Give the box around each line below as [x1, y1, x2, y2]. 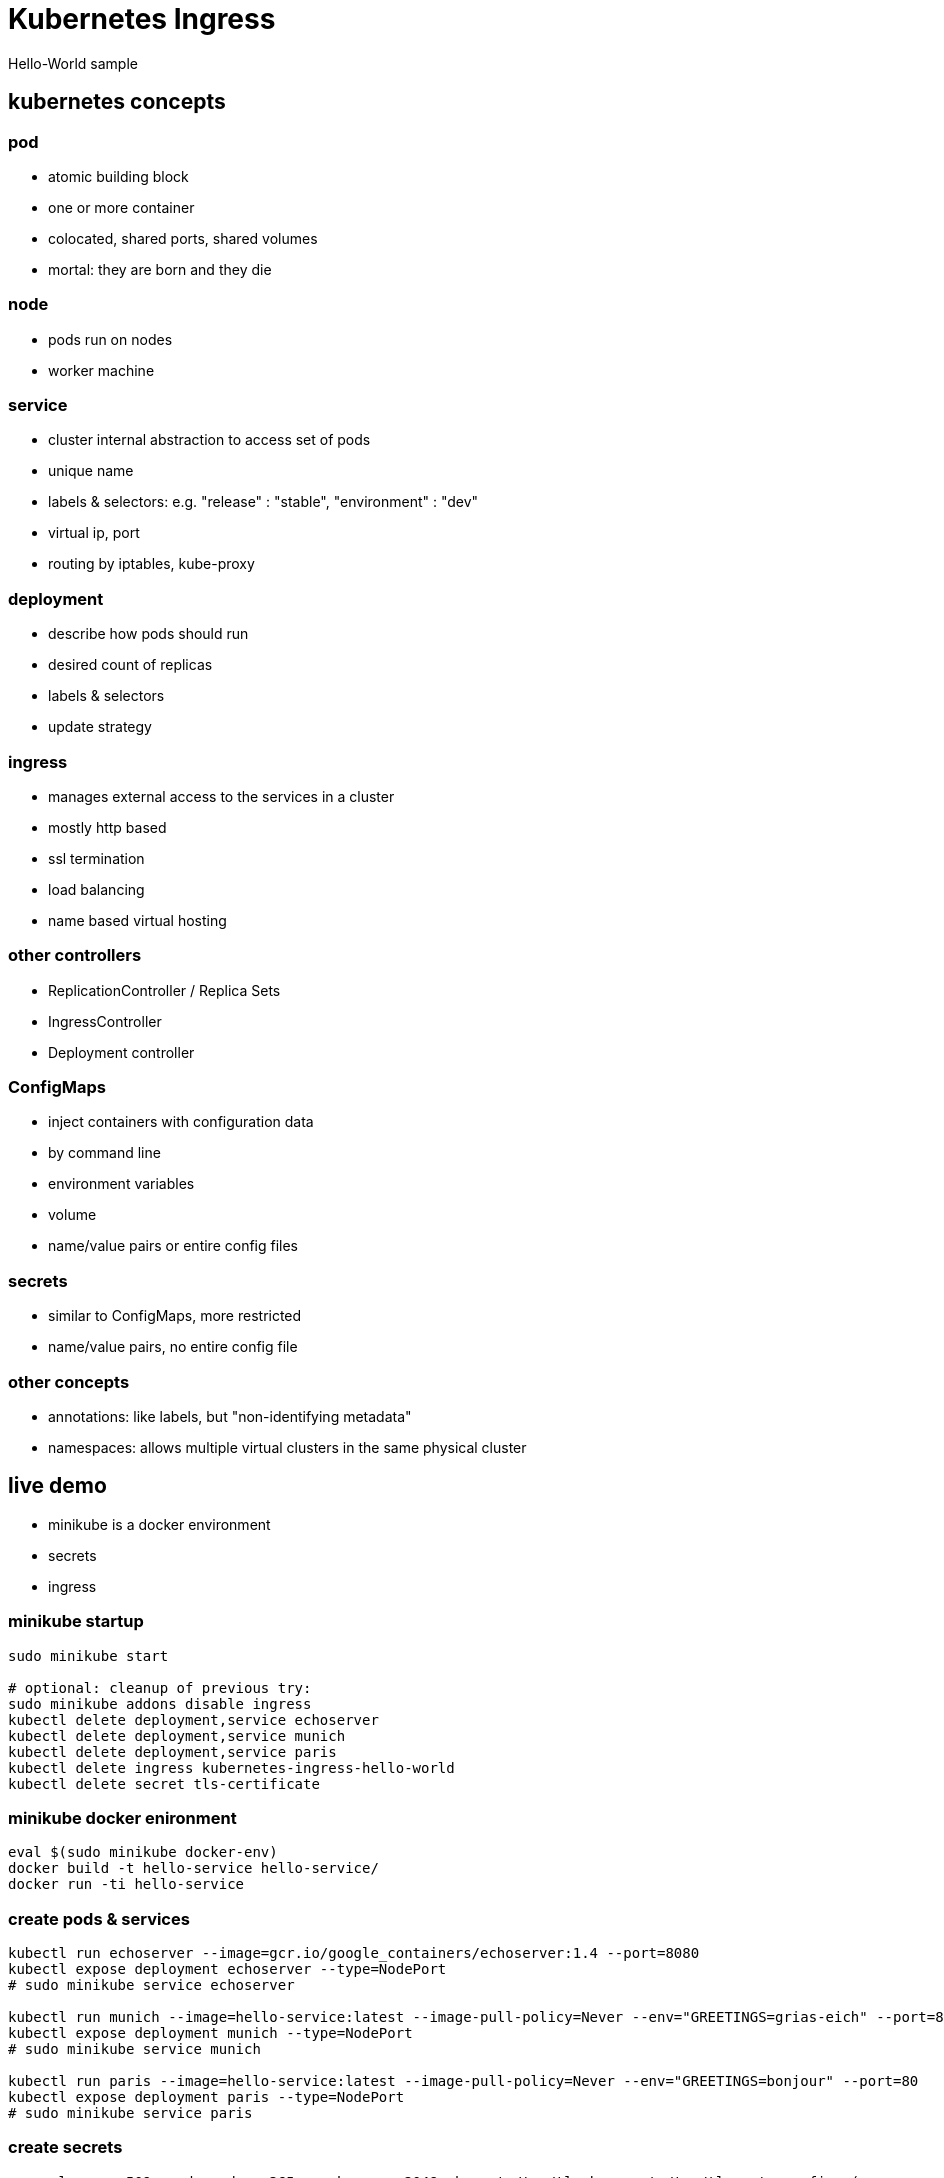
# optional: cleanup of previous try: [8, 1679, 312, 1696]
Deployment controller [48, 1043, 195, 1061]
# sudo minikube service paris [8, 2105, 253, 2122]
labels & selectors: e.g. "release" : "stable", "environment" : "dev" [48, 493, 479, 511]
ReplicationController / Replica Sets [48, 981, 281, 999]
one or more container [48, 198, 195, 216]
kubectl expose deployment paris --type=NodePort [8, 2089, 405, 2106]
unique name [48, 462, 134, 480]
